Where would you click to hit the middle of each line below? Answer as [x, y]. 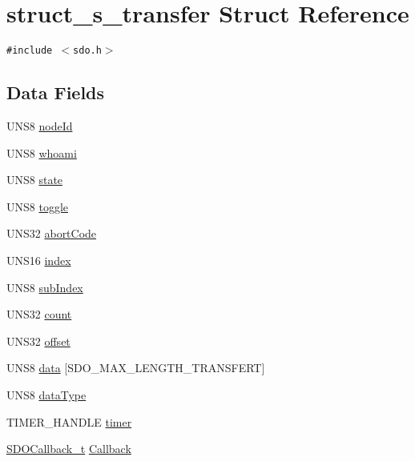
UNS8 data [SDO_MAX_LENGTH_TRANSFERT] [136, 368]
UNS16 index [39, 260]
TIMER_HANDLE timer [69, 421]
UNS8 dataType [46, 394]
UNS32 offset [38, 341]
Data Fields [56, 92]
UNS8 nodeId [40, 125]
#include [30, 51]
